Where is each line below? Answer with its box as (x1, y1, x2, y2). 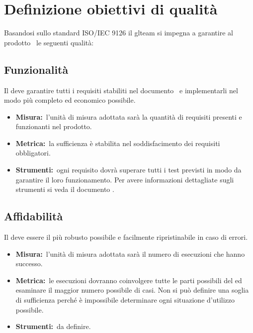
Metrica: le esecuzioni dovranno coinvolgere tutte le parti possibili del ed (15, 275, 242, 285)
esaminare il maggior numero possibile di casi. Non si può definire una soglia (15, 285, 249, 295)
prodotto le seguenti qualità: (4, 37, 94, 47)
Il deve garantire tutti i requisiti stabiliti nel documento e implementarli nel (4, 85, 238, 95)
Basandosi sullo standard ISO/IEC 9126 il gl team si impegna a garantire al (4, 27, 233, 38)
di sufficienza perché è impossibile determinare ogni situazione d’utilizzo (15, 295, 235, 305)
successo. (15, 258, 43, 269)
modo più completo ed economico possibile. (4, 95, 136, 105)
